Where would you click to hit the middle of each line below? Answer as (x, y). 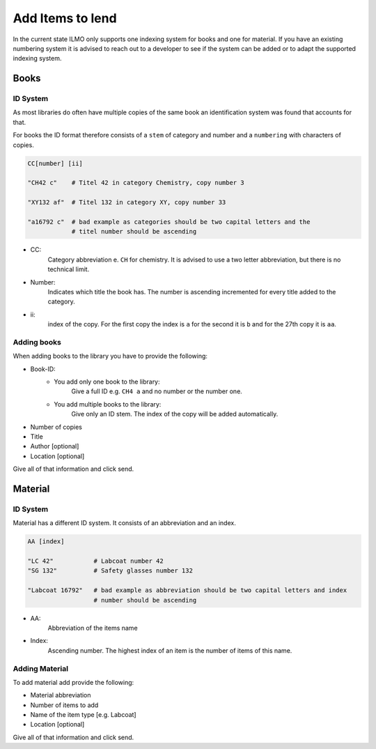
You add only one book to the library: (107, 382)
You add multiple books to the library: (108, 404)
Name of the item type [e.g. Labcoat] (83, 715)
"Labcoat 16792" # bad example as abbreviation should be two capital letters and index (187, 590)
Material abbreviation (61, 695)
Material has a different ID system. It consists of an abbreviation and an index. (124, 523)
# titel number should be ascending (134, 232)
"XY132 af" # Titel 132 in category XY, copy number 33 (127, 203)
